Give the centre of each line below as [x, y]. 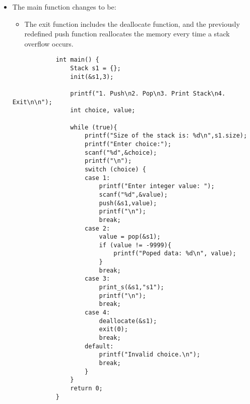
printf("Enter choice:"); [128, 144]
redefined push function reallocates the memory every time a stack [127, 34]
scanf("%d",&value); [133, 194]
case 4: [97, 313]
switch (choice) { [115, 169]
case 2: [97, 228]
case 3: [97, 279]
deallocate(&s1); [128, 321]
